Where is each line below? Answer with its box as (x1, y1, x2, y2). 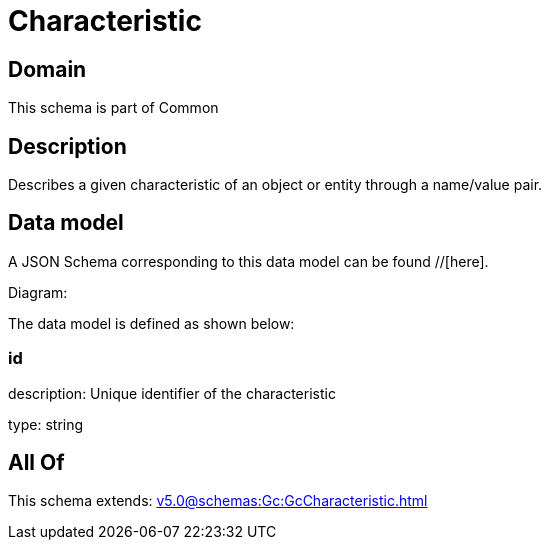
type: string (8, 415, 84, 433)
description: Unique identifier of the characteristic (8, 384, 336, 402)
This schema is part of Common (8, 99, 219, 117)
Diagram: (8, 283, 68, 301)
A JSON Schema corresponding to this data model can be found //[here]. (8, 252, 489, 270)
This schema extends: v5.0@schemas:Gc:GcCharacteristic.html (8, 492, 428, 510)
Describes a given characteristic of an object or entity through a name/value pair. (8, 176, 543, 194)
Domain (8, 56, 87, 82)
